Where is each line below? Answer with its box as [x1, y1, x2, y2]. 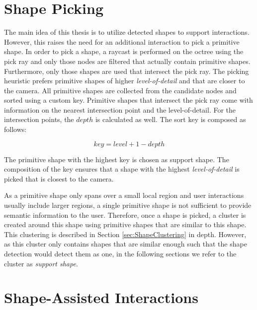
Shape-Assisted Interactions [4, 287, 198, 308]
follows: [4, 124, 27, 134]
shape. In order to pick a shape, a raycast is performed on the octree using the [4, 46, 244, 57]
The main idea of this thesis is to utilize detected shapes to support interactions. [4, 27, 250, 37]
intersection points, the [4, 114, 74, 124]
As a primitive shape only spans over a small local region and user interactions [4, 190, 244, 200]
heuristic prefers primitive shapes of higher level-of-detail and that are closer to [4, 75, 245, 86]
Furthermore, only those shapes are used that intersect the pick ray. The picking [4, 65, 249, 76]
